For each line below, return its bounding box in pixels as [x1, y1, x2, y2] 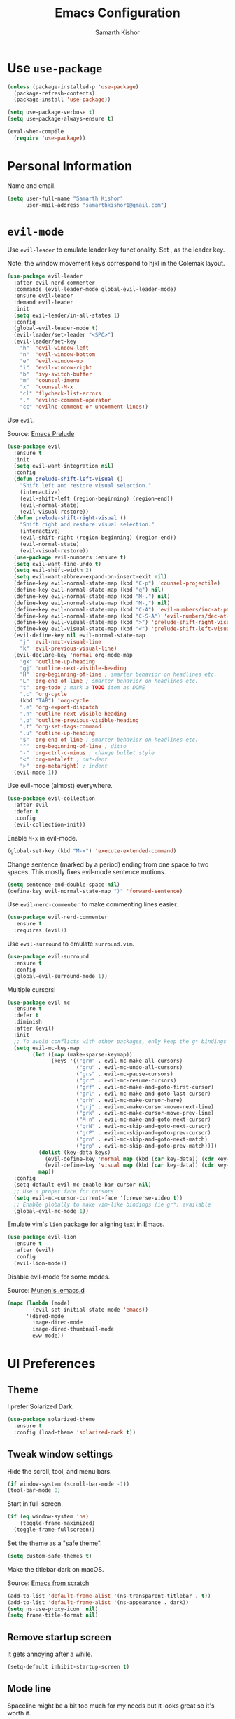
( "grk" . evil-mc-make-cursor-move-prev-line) [76, 1110, 215, 1117]
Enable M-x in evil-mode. [7, 834, 78, 842]
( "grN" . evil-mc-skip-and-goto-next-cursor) [76, 1123, 211, 1130]
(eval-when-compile [7, 128, 64, 135]
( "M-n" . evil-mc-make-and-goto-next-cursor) [76, 1116, 211, 1123]
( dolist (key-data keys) [38, 1148, 111, 1156]
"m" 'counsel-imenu [20, 377, 80, 384]
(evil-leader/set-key [13, 338, 77, 345]
